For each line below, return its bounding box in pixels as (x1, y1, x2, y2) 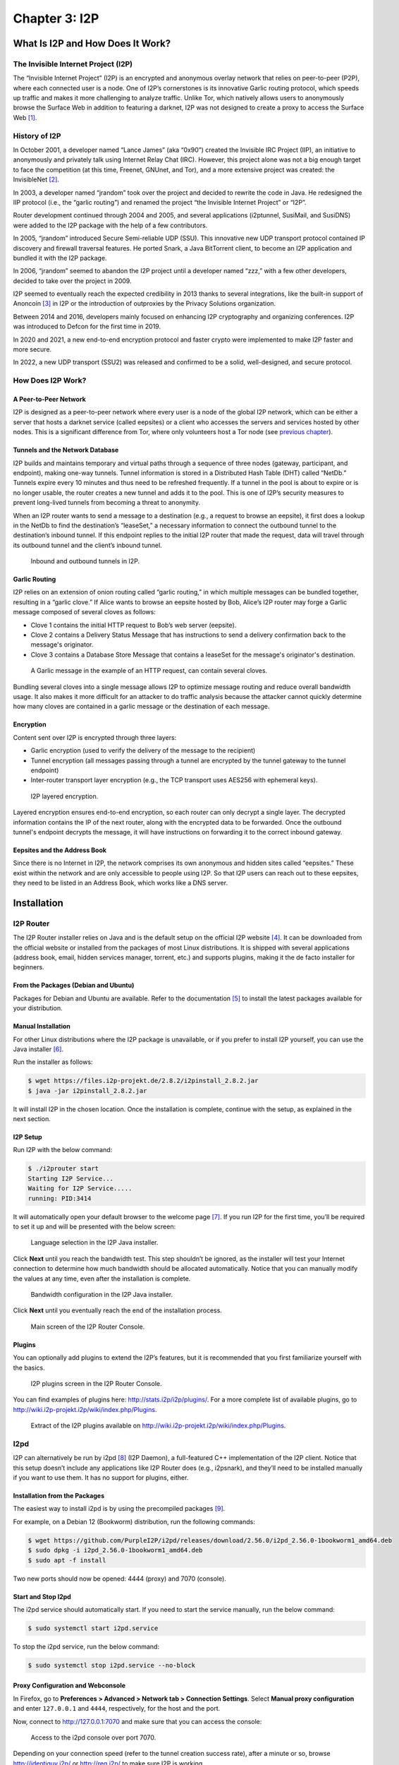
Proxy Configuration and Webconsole (13, 1681, 126, 1690)
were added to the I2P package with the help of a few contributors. (13, 221, 208, 229)
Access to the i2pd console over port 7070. (30, 1733, 156, 1742)
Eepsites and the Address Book (13, 846, 107, 854)
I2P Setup (13, 1133, 42, 1142)
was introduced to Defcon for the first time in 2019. (13, 322, 161, 331)
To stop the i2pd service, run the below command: (13, 1642, 160, 1651)
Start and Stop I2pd (13, 1592, 72, 1601)
